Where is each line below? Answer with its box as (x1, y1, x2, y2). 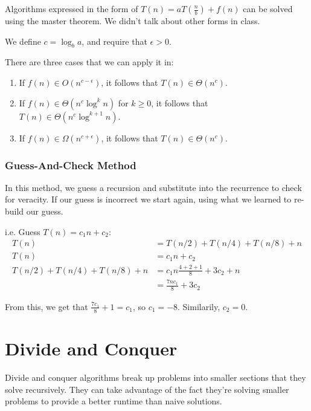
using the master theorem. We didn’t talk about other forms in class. (5, 15, 260, 27)
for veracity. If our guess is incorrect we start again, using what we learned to (5, 193, 292, 205)
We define (5, 34, 41, 47)
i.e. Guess (5, 225, 40, 238)
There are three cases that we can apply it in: (5, 56, 174, 68)
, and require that (82, 34, 147, 47)
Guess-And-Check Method (5, 157, 136, 172)
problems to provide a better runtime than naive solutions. (5, 395, 222, 407)
